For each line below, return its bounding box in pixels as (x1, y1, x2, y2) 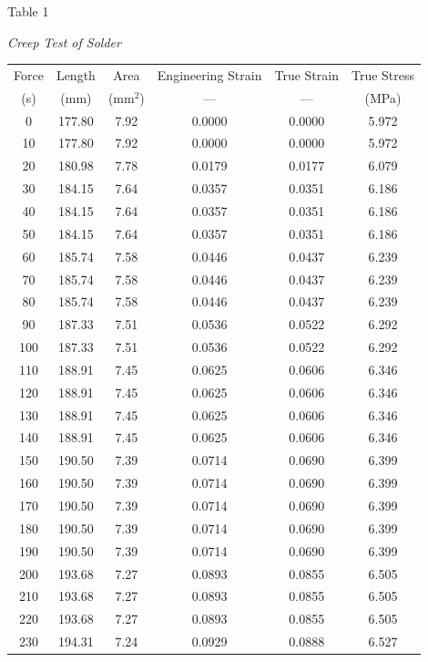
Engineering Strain (157, 65, 262, 84)
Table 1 (7, 2, 49, 20)
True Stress (351, 65, 415, 84)
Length (56, 65, 96, 84)
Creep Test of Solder (7, 32, 121, 51)
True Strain (274, 65, 339, 84)
